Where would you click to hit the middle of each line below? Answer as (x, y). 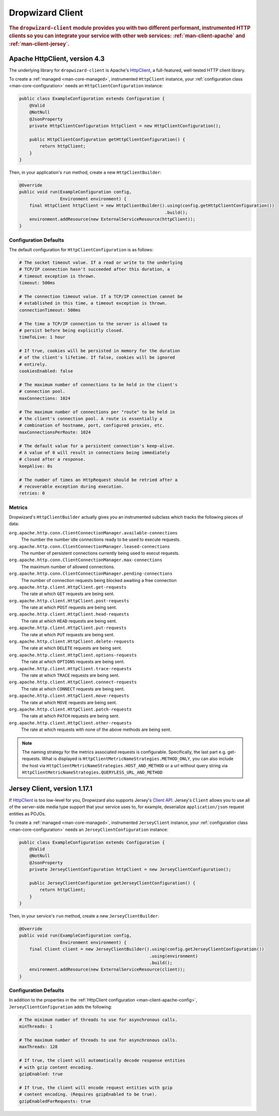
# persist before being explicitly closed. (72, 330)
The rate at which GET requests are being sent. (68, 594)
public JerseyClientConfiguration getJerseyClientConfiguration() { (112, 883)
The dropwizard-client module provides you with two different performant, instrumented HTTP (130, 28)
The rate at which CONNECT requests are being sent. (73, 689)
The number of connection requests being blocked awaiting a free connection (99, 580)
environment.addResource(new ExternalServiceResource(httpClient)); (112, 219)
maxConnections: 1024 (45, 398)
